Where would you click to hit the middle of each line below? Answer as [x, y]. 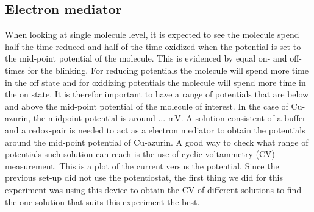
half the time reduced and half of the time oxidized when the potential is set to [153, 46]
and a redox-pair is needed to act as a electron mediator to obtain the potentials [155, 129]
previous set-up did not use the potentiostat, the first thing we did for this [144, 178]
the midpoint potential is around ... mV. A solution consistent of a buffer [169, 118]
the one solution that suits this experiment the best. [102, 201]
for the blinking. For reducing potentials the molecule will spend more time [168, 70]
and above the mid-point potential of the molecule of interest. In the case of [147, 106]
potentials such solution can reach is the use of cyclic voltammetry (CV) [140, 154]
